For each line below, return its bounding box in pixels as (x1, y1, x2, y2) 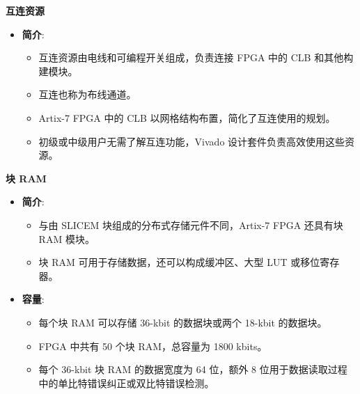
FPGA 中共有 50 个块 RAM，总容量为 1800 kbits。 (38, 338, 267, 353)
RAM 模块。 (38, 231, 95, 246)
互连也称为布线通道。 (38, 87, 136, 102)
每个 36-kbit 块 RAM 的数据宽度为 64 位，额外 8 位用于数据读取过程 (38, 362, 347, 377)
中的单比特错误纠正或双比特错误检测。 (38, 375, 214, 390)
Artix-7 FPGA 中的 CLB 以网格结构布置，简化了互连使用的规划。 (38, 110, 336, 125)
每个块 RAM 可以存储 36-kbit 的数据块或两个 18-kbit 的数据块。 (38, 315, 327, 329)
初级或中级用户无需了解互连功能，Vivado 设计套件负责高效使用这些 (38, 134, 345, 148)
